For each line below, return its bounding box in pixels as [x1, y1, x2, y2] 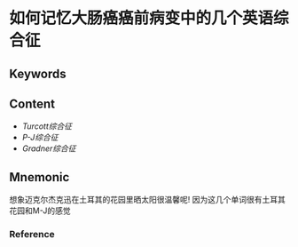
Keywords [9, 66, 67, 81]
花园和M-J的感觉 [9, 205, 71, 216]
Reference [9, 228, 55, 241]
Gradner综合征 [21, 143, 77, 154]
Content [9, 96, 56, 111]
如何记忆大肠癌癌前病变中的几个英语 [9, 8, 274, 28]
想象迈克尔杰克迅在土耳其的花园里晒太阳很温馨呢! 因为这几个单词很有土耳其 [9, 195, 286, 205]
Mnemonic [9, 170, 70, 185]
